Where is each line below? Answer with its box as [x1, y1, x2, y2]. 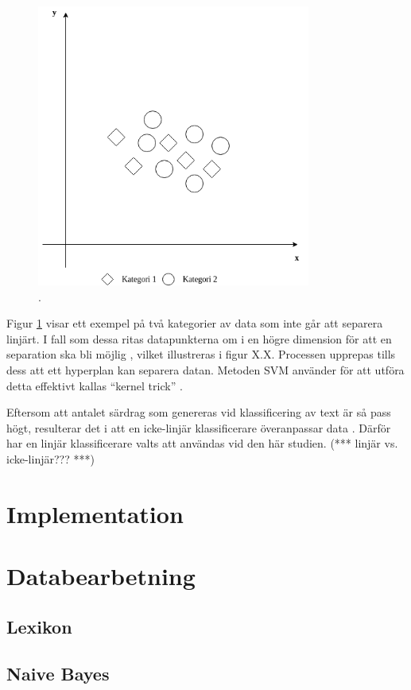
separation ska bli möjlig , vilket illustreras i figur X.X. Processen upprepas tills [6, 346, 396, 362]
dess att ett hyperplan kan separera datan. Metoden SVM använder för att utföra [6, 362, 405, 378]
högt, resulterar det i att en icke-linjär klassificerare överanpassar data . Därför [6, 419, 391, 436]
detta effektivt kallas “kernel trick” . [6, 377, 183, 393]
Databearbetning [6, 560, 196, 592]
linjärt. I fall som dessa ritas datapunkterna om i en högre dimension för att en [6, 330, 392, 347]
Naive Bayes [6, 661, 110, 685]
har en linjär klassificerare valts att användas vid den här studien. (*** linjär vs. [6, 435, 398, 452]
